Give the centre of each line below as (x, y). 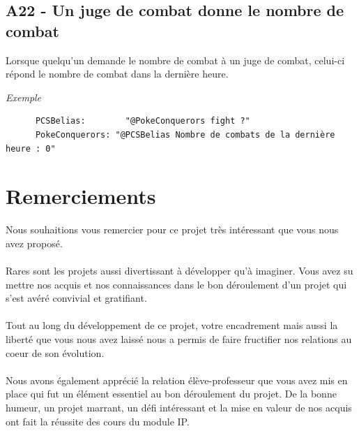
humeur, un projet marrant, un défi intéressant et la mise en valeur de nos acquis (179, 407)
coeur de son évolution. (55, 352)
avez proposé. (34, 243)
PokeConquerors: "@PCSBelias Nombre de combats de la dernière (185, 134)
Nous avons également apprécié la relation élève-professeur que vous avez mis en (177, 380)
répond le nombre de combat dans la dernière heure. (117, 74)
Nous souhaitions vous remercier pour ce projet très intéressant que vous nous (172, 229)
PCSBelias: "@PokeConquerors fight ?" (143, 121)
